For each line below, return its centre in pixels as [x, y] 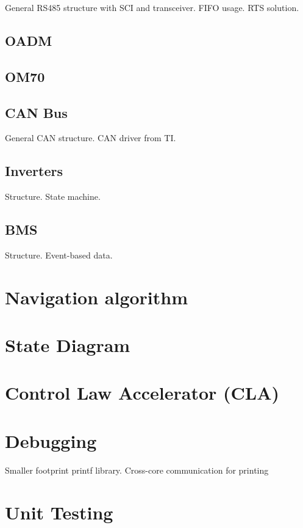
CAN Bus [36, 112]
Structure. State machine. [53, 196]
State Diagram [68, 345]
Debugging [51, 440]
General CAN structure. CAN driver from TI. [91, 138]
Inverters [34, 171]
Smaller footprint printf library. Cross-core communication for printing [137, 470]
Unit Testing [59, 512]
